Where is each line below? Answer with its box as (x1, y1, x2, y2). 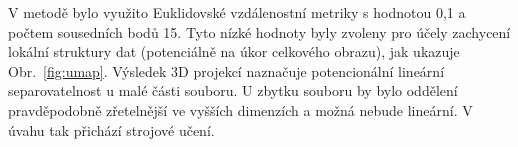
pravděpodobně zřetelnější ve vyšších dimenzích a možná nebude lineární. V (8, 99, 473, 120)
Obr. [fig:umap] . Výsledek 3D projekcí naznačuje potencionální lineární (8, 60, 445, 81)
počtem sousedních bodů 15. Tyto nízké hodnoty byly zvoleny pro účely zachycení (8, 21, 511, 42)
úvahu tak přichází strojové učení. (8, 119, 215, 140)
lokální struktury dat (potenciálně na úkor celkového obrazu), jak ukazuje (8, 41, 460, 62)
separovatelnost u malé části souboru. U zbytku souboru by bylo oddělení (8, 80, 458, 101)
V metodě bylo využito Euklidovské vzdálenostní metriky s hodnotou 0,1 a (8, 2, 466, 22)
